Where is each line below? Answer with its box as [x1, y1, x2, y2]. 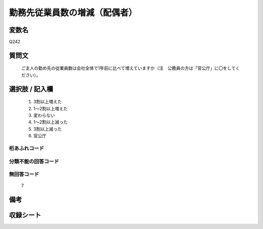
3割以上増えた [33, 99, 62, 105]
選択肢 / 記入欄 [9, 85, 54, 93]
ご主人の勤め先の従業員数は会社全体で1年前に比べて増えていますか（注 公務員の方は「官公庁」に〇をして [21, 65, 236, 71]
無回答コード [9, 171, 39, 178]
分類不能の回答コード [9, 158, 59, 165]
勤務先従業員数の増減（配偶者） [9, 7, 137, 18]
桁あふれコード [9, 145, 44, 152]
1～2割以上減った [33, 119, 68, 125]
